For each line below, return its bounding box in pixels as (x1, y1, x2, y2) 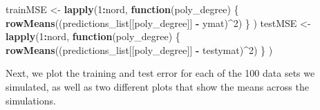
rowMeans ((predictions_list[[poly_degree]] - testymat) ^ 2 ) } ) (6, 42, 273, 57)
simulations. (6, 93, 56, 107)
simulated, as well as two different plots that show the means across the (6, 79, 309, 93)
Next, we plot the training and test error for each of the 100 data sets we (6, 66, 315, 80)
